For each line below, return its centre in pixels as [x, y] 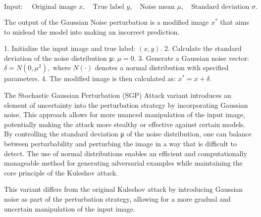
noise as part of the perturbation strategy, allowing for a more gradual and [117, 198]
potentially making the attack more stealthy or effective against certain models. [125, 124]
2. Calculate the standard [203, 48]
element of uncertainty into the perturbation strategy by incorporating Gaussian [126, 105]
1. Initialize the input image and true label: [70, 48]
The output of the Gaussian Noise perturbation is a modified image [106, 22]
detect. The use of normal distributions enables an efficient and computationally [126, 153]
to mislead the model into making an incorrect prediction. [92, 31]
